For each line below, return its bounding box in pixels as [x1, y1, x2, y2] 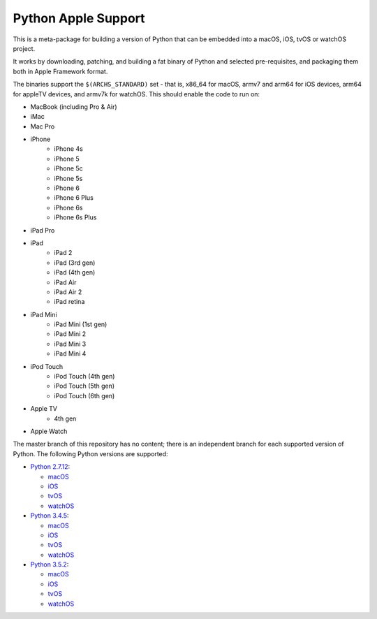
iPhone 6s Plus [54, 213, 97, 221]
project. [13, 44, 36, 52]
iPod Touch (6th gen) [54, 391, 115, 400]
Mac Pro [30, 122, 55, 131]
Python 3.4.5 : [30, 511, 69, 520]
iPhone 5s [54, 174, 83, 182]
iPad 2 [54, 249, 73, 257]
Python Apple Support [13, 10, 146, 26]
